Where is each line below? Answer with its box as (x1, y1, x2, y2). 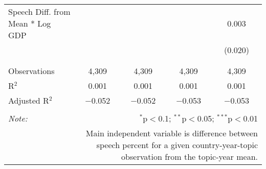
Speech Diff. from (8, 6, 71, 17)
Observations (8, 65, 55, 77)
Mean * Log (8, 17, 51, 29)
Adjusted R (8, 94, 49, 106)
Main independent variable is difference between (85, 127, 258, 139)
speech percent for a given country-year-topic (96, 139, 258, 151)
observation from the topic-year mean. (121, 151, 258, 162)
